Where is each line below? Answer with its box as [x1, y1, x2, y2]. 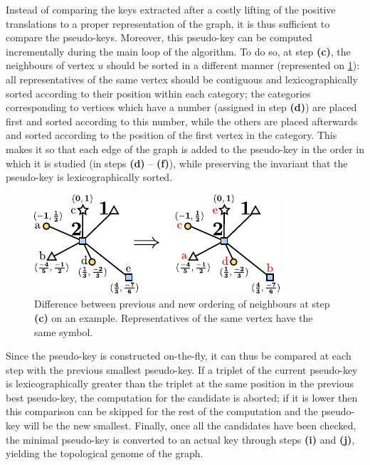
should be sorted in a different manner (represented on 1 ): [106, 58, 360, 73]
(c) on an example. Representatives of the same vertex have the [34, 310, 313, 325]
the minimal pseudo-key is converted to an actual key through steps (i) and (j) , [6, 432, 355, 446]
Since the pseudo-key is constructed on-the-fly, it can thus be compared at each [6, 348, 351, 363]
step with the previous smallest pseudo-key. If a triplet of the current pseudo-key [6, 362, 358, 377]
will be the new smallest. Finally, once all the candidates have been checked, [23, 418, 356, 433]
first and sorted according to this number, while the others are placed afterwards [6, 113, 358, 128]
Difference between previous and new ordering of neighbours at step [34, 296, 330, 311]
